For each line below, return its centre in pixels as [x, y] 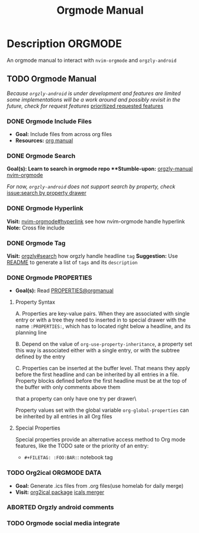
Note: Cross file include [36, 228]
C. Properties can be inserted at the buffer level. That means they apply [102, 368]
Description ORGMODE [64, 44]
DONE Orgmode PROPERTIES [49, 277]
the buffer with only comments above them [68, 387]
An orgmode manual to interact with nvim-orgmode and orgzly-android [92, 60]
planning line [31, 333]
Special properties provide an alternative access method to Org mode [100, 440]
